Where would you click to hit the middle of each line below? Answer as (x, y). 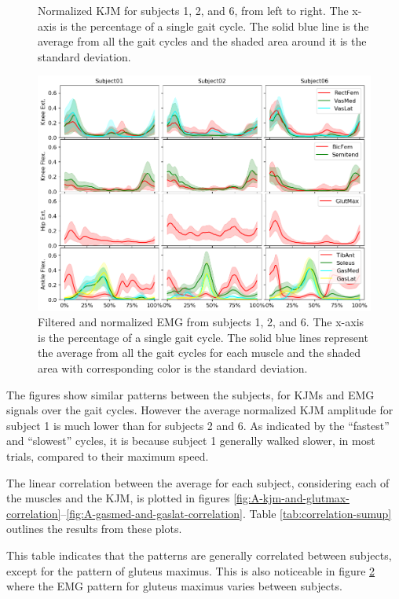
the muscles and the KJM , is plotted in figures (118, 498)
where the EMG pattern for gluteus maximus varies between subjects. (174, 586)
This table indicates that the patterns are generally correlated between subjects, (199, 555)
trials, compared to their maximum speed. (108, 456)
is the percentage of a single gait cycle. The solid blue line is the (214, 26)
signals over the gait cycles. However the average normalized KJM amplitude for (200, 410)
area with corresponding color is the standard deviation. (173, 368)
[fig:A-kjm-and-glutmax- (291, 498)
